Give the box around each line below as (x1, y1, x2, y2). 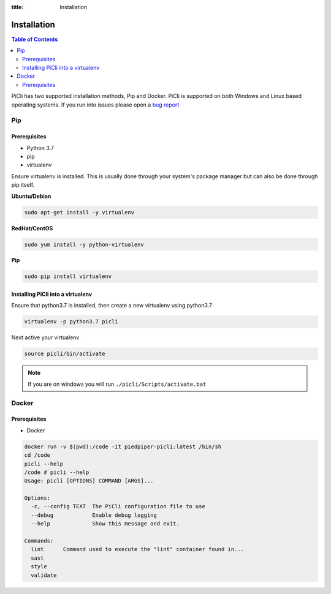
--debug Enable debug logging (31, 511, 158, 519)
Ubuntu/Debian (11, 192, 51, 200)
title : (11, 4, 24, 10)
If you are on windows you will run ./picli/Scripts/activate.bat (28, 380, 207, 388)
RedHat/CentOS (11, 224, 53, 232)
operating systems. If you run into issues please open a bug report (11, 101, 180, 108)
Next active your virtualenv (11, 334, 80, 341)
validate (31, 571, 57, 579)
